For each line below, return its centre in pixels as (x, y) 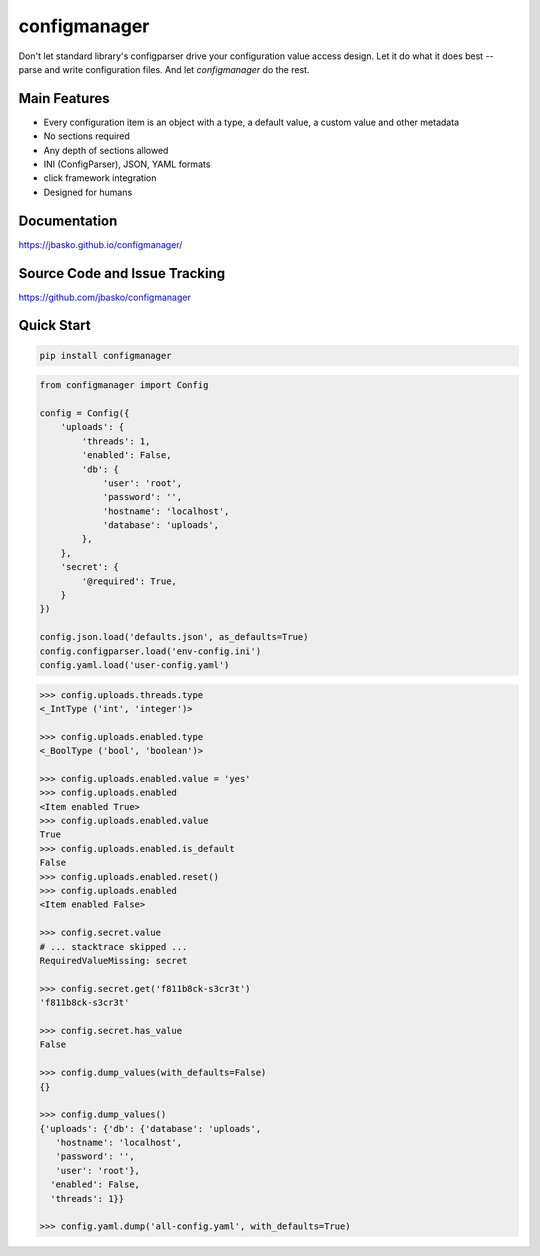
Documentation (68, 220)
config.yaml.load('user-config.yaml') (134, 665)
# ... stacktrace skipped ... (113, 946)
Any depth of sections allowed (106, 150)
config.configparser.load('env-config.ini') (150, 651)
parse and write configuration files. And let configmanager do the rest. (164, 69)
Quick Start (54, 325)
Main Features (64, 98)
